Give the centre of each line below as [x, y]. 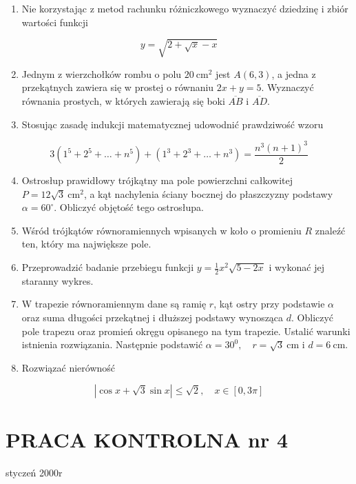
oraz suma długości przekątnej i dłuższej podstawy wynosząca [153, 317]
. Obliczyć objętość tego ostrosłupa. [129, 207]
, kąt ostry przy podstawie [269, 304]
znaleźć [330, 230]
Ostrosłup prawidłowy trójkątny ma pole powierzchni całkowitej [157, 180]
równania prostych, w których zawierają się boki [123, 100]
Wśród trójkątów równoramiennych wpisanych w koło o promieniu [161, 230]
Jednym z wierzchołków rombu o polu [102, 73]
